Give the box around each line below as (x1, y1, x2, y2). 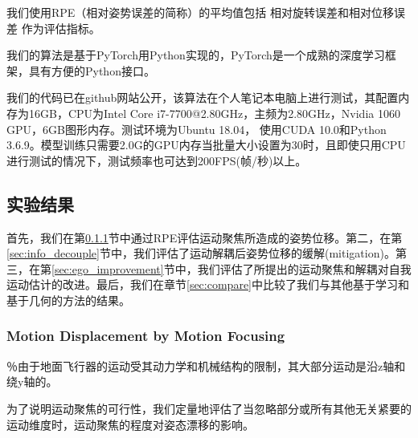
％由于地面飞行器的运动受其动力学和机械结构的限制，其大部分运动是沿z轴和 (6, 357, 406, 374)
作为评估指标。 (21, 19, 100, 36)
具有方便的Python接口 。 (28, 62, 155, 79)
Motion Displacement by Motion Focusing (6, 326, 285, 346)
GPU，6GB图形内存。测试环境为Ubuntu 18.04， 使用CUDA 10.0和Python (6, 120, 387, 137)
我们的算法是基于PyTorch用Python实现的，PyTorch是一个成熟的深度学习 (6, 47, 385, 63)
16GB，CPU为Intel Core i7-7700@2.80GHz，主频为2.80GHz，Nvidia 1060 (28, 104, 400, 121)
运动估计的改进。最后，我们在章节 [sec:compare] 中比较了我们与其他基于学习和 (6, 276, 409, 293)
